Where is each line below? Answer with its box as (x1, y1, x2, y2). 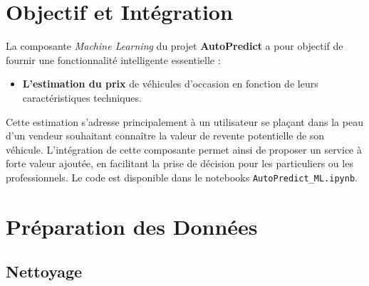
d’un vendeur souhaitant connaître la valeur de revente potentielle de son (6, 128, 325, 143)
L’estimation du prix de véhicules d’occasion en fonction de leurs (22, 76, 318, 91)
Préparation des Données (6, 211, 258, 240)
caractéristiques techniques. (22, 90, 142, 105)
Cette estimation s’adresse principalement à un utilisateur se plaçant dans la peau (6, 114, 363, 129)
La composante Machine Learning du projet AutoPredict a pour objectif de (6, 38, 343, 53)
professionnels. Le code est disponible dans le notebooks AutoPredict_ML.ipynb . (6, 169, 358, 184)
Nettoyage (6, 260, 83, 282)
